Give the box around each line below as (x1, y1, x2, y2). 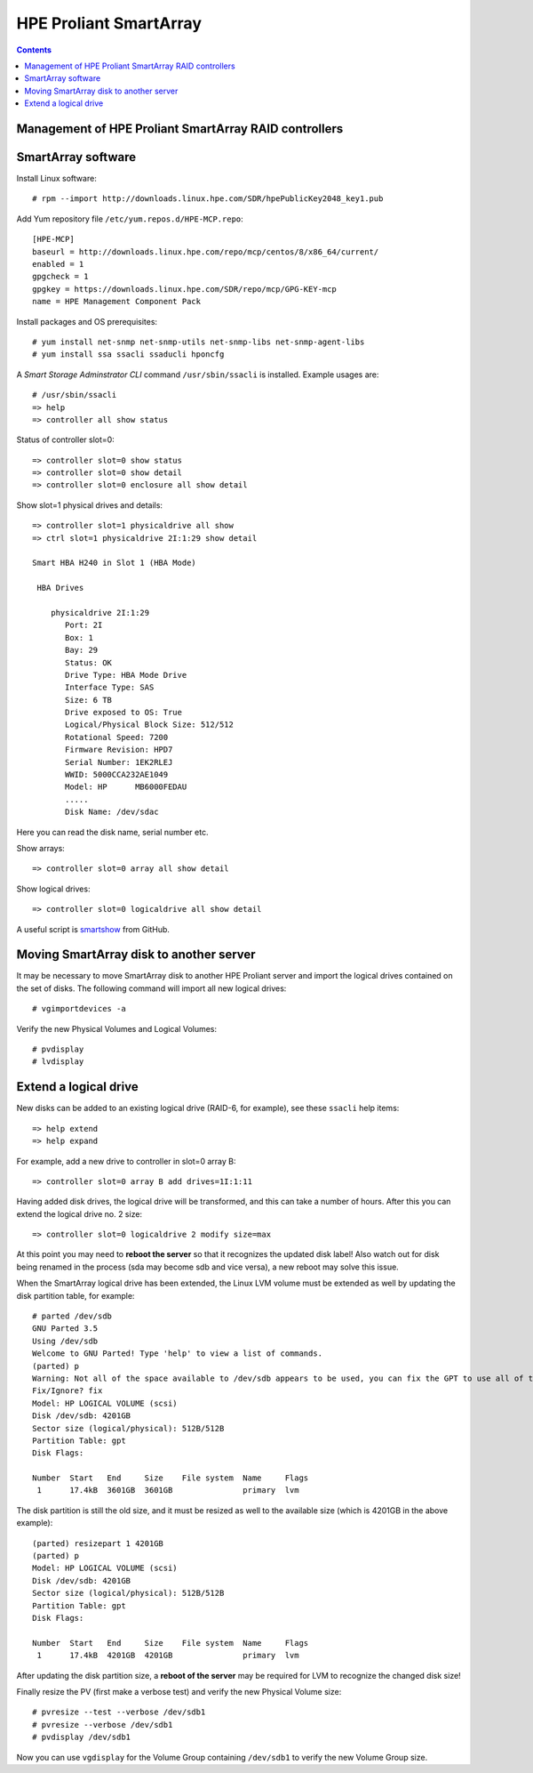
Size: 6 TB (65, 695, 113, 705)
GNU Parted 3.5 (32, 1324, 99, 1334)
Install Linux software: (16, 173, 97, 184)
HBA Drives (36, 583, 84, 593)
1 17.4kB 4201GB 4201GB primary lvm (36, 1650, 299, 1661)
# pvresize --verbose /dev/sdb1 (32, 1720, 173, 1729)
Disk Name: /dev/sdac (65, 807, 159, 818)
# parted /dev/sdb (32, 1311, 113, 1321)
